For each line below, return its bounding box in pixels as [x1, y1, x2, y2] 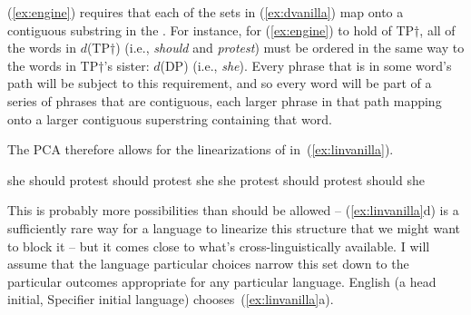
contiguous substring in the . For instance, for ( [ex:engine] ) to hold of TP [7, 20, 415, 39]
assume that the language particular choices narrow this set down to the [7, 254, 409, 273]
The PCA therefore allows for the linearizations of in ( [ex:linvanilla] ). [7, 140, 394, 159]
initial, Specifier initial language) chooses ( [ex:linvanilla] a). [7, 290, 334, 309]
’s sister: [103, 55, 150, 74]
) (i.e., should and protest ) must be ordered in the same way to [115, 38, 465, 57]
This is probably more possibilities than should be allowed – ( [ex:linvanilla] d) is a [7, 201, 459, 220]
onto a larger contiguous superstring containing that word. [7, 109, 332, 128]
